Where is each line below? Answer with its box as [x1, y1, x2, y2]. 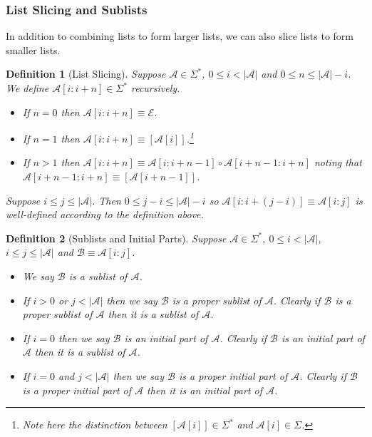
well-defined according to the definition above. [6, 207, 204, 222]
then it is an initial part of [147, 382, 263, 397]
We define [6, 81, 49, 95]
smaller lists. [6, 42, 61, 57]
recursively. [130, 81, 180, 95]
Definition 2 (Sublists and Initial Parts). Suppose [6, 230, 227, 245]
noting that [314, 155, 362, 170]
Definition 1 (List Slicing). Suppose [6, 66, 166, 81]
